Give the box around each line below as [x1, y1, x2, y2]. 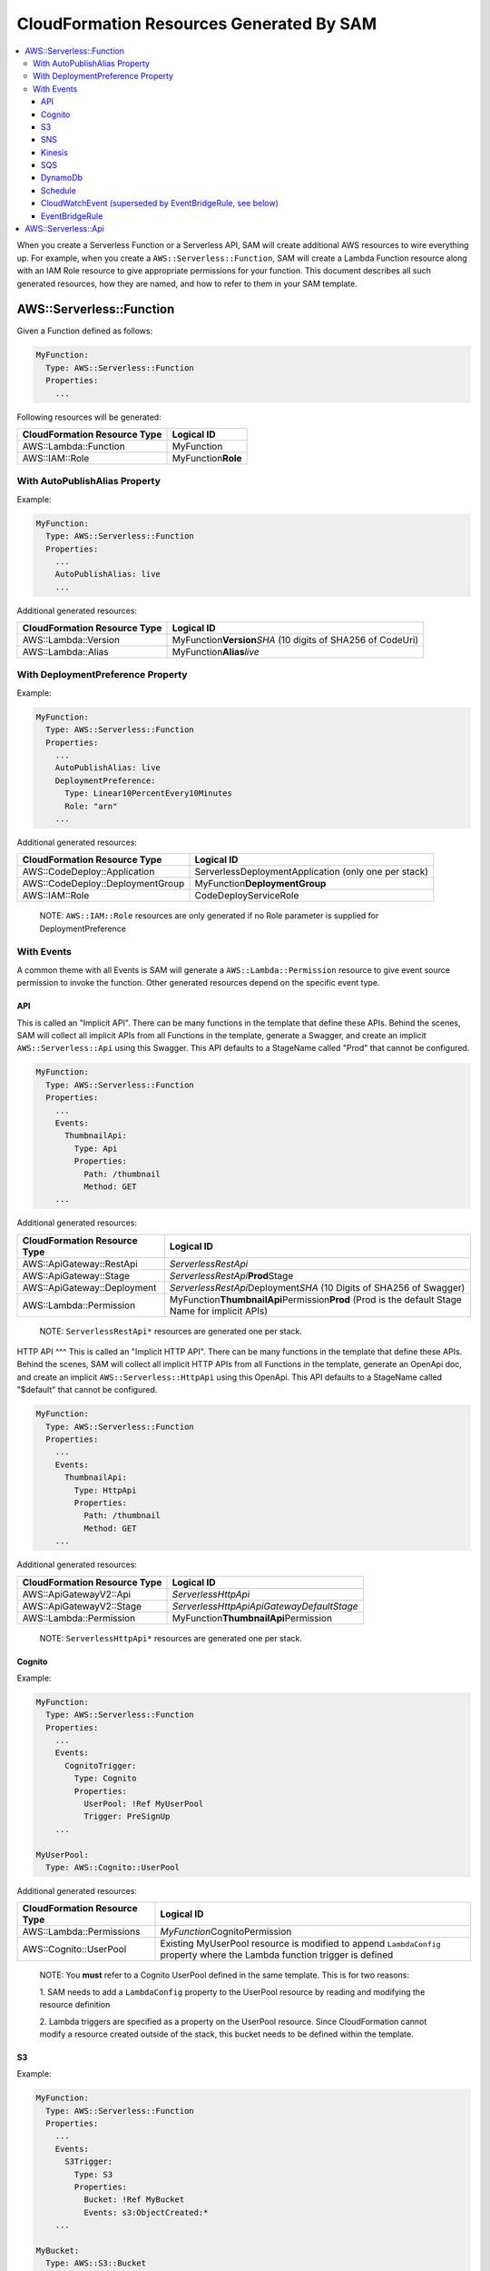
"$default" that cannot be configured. [16, 1384, 158, 1395]
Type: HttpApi [73, 1485, 137, 1495]
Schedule [41, 184, 76, 195]
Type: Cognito [73, 1773, 137, 1784]
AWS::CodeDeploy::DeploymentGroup [22, 878, 185, 890]
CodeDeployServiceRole [194, 889, 299, 902]
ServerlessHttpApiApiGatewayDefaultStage [171, 1600, 358, 1612]
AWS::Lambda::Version [22, 634, 120, 647]
